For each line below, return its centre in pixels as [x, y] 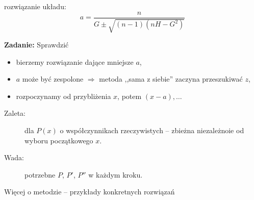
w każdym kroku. [116, 174]
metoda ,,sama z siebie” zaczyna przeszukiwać [171, 79]
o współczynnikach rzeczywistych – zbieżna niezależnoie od [152, 130]
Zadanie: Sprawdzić [36, 45]
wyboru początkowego [59, 140]
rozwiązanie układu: [35, 6]
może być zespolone [53, 79]
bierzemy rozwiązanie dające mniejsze [75, 61]
